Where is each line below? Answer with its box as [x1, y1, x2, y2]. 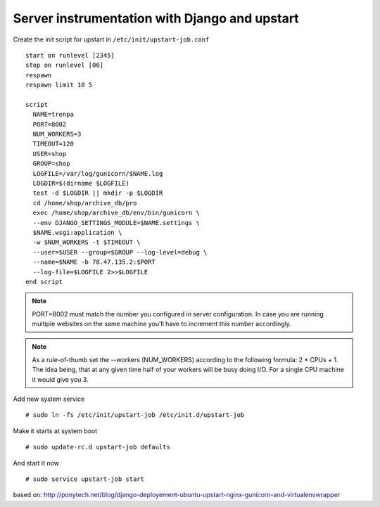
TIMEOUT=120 [32, 140, 74, 148]
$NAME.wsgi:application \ [32, 229, 122, 236]
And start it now [13, 458, 60, 467]
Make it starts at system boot [13, 426, 98, 435]
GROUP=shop [32, 160, 70, 168]
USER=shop [32, 150, 67, 158]
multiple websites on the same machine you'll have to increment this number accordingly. [32, 320, 292, 328]
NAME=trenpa [32, 110, 74, 119]
